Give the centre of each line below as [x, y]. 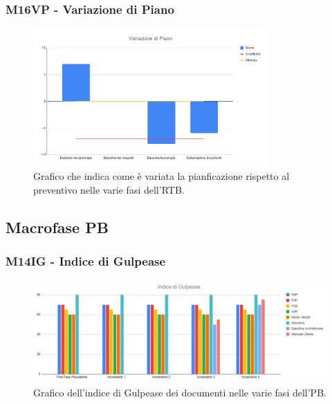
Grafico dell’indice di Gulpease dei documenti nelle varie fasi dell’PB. [180, 393]
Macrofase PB [57, 227]
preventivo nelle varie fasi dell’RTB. [109, 189]
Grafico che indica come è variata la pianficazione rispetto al [162, 176]
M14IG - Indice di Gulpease [86, 261]
